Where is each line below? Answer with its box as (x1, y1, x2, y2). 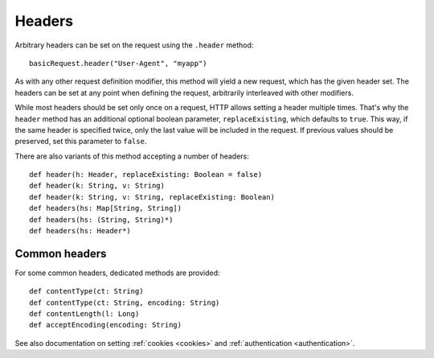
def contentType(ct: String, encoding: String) (29, 298, 220, 307)
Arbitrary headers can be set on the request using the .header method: (14, 40, 254, 50)
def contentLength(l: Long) (29, 310, 140, 319)
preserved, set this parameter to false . (14, 137, 147, 146)
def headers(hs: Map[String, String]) (29, 204, 182, 213)
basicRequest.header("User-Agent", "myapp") (29, 59, 208, 68)
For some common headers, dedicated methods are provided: (14, 268, 220, 278)
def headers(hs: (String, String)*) (29, 215, 174, 224)
